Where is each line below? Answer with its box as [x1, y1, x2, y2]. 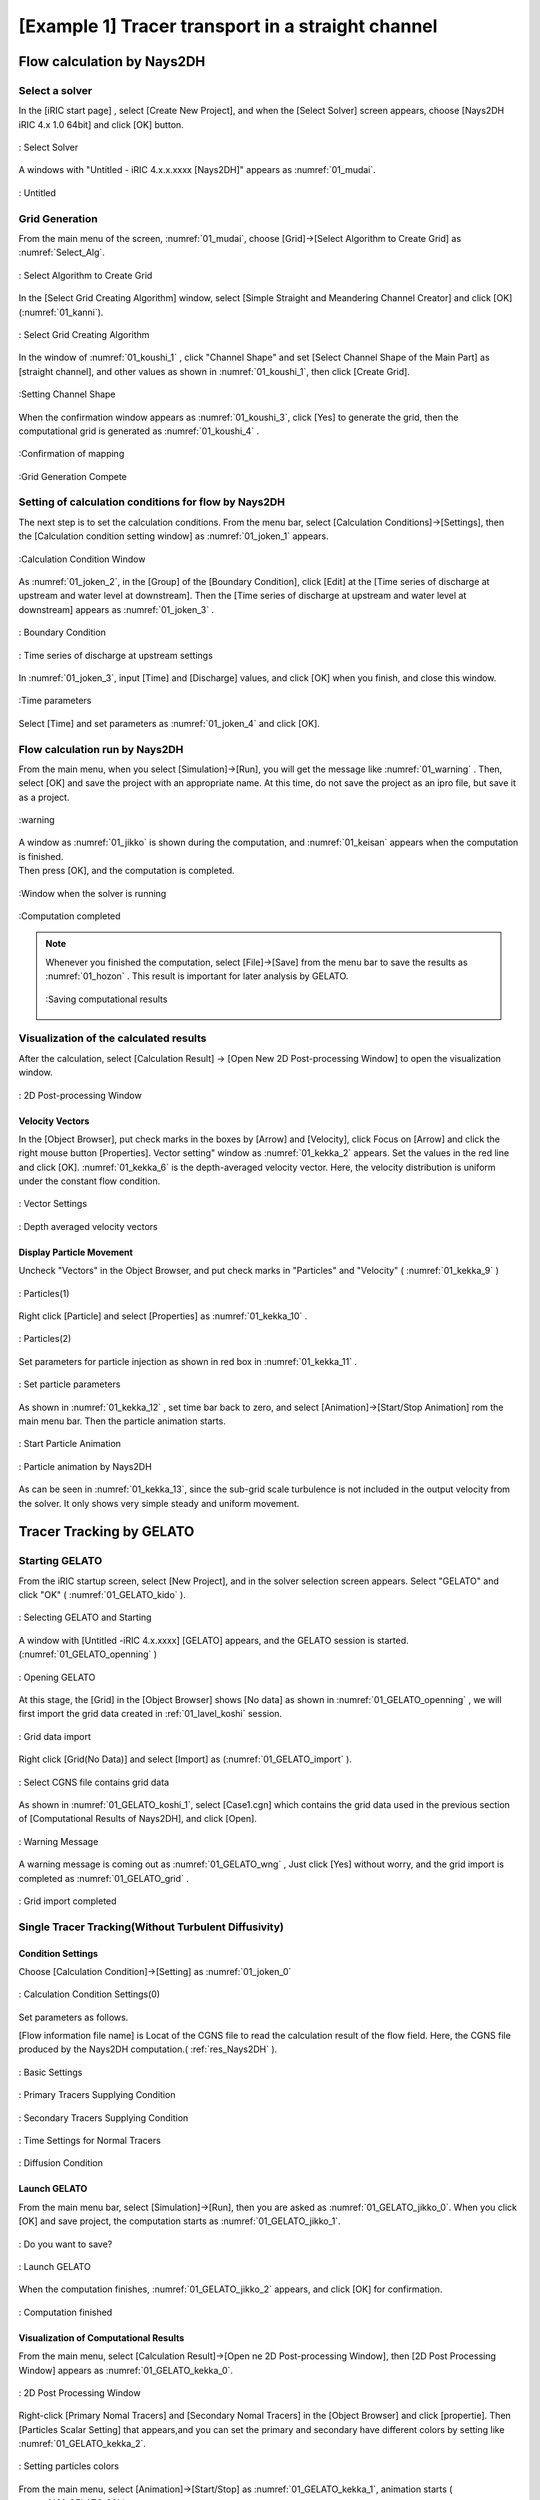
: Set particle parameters [18, 1378, 121, 1390]
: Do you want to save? [18, 2238, 113, 2250]
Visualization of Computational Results [18, 2331, 185, 2344]
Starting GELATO [18, 1554, 103, 1568]
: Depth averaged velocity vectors [18, 1220, 159, 1232]
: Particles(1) [18, 1287, 70, 1299]
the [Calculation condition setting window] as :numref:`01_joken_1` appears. [18, 530, 329, 542]
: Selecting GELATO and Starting [18, 1611, 152, 1624]
